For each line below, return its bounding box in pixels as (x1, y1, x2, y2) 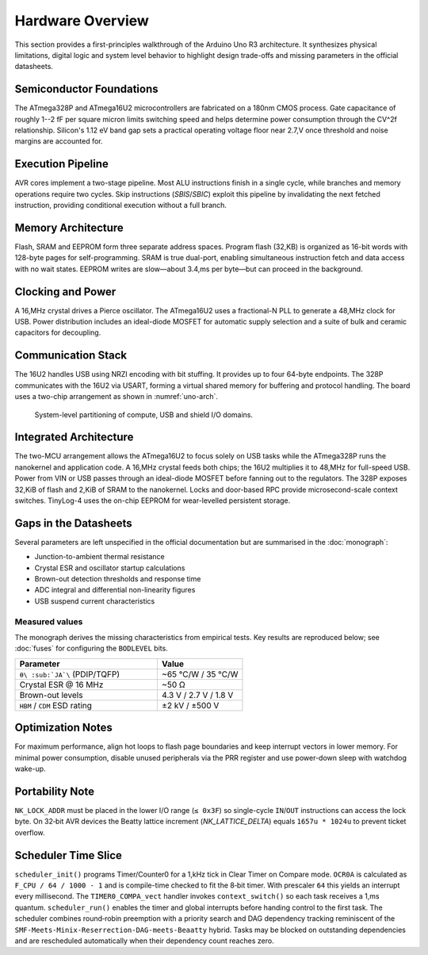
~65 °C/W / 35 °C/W (161, 669, 239, 680)
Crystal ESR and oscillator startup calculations (34, 563, 185, 573)
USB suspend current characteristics (34, 596, 155, 606)
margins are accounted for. (14, 136, 103, 146)
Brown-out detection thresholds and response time (34, 574, 201, 584)
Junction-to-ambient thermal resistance (34, 552, 166, 562)
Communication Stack (14, 349, 127, 362)
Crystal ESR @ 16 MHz (19, 679, 104, 690)
